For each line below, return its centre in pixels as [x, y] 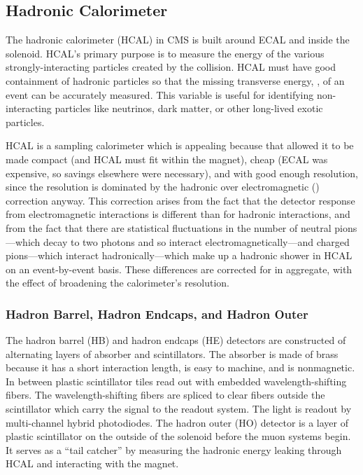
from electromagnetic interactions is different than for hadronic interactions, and [178, 214]
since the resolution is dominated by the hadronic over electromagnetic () [163, 187]
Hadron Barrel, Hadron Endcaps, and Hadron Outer [157, 314]
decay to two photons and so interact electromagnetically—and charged [197, 241]
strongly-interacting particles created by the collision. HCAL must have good [171, 67]
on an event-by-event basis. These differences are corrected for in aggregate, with [179, 269]
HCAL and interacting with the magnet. [92, 463]
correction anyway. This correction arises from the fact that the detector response [180, 200]
